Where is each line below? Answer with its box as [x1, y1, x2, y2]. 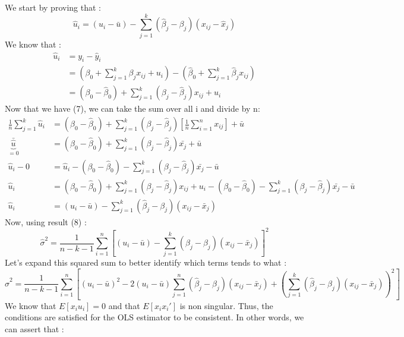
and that [108, 299, 140, 311]
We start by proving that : [5, 1, 101, 13]
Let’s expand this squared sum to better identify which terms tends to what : [5, 256, 287, 269]
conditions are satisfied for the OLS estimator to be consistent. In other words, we [5, 311, 304, 323]
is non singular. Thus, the [179, 299, 273, 311]
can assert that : [5, 322, 64, 335]
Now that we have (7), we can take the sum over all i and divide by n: [5, 102, 260, 115]
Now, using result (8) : [5, 215, 87, 228]
